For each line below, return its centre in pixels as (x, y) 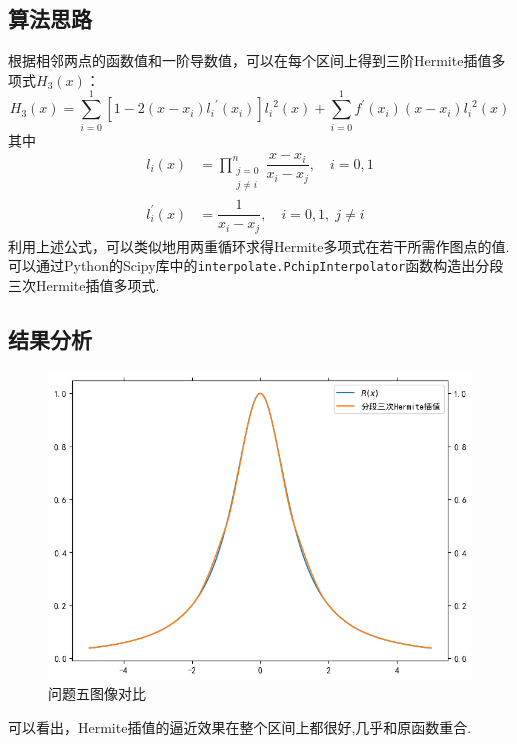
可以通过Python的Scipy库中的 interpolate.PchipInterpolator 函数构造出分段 (256, 265)
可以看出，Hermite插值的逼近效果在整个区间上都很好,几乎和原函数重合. (240, 726)
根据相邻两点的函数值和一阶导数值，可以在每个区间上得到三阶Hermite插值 (250, 60)
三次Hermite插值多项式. (84, 285)
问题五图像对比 (97, 693)
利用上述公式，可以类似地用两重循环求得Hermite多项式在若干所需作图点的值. (259, 245)
